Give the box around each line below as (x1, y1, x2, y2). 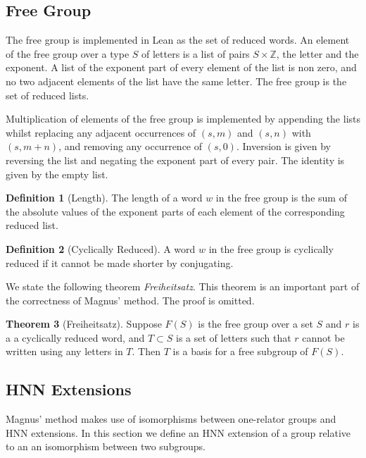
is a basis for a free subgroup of (172, 344, 308, 359)
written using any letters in (6, 344, 123, 359)
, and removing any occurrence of (58, 139, 203, 154)
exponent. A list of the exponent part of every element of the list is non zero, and (6, 60, 357, 75)
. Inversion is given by (236, 139, 331, 154)
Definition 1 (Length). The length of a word (6, 190, 203, 205)
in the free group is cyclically (208, 241, 334, 256)
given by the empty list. (6, 166, 108, 181)
